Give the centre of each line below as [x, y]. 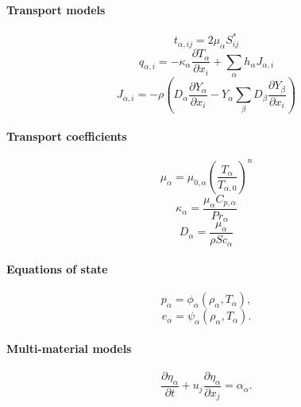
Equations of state [57, 269]
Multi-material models [69, 348]
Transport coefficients [67, 136]
